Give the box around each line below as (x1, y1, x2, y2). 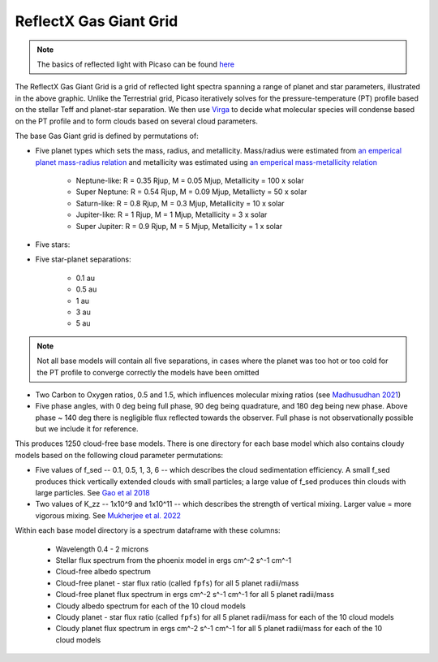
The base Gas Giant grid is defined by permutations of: (15, 131, 199, 141)
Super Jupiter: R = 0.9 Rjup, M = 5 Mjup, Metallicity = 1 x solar (75, 221, 283, 231)
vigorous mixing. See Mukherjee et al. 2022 (35, 510, 182, 520)
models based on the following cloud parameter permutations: (15, 450, 223, 460)
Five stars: (35, 240, 71, 249)
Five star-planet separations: (35, 254, 131, 264)
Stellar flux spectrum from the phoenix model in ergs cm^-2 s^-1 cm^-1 (55, 556, 292, 565)
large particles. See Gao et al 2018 (35, 488, 150, 498)
